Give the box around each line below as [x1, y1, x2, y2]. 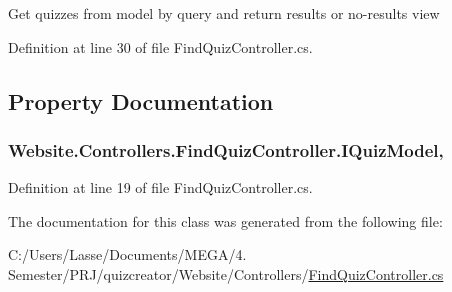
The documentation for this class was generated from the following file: [8, 210, 443, 231]
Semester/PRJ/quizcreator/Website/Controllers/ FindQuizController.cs [8, 263, 444, 284]
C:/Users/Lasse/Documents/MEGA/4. [8, 244, 247, 265]
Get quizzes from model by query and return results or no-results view [8, 3, 440, 23]
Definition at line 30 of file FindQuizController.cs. [8, 36, 313, 57]
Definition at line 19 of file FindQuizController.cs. [8, 177, 313, 198]
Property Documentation [8, 85, 274, 116]
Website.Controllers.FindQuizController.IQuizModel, [8, 137, 444, 162]
